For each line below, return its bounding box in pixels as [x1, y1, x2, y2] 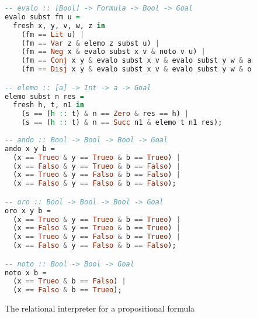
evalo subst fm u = [5, 12, 80, 21]
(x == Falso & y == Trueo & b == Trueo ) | [13, 224, 180, 232]
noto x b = [5, 268, 47, 277]
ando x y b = [5, 144, 55, 153]
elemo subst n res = [5, 92, 85, 101]
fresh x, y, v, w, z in [13, 21, 105, 30]
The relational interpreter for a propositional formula [5, 302, 195, 314]
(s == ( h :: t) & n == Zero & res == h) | [21, 110, 189, 118]
